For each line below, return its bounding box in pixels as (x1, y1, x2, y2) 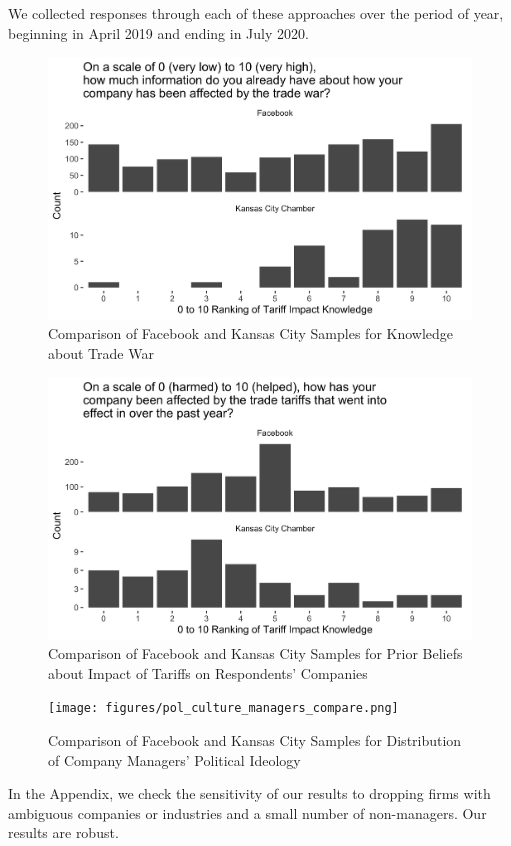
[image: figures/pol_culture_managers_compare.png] (48, 701, 399, 716)
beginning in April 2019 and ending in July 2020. (8, 22, 309, 43)
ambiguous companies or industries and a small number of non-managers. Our (8, 802, 487, 823)
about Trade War (48, 342, 154, 363)
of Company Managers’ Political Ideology (48, 749, 301, 770)
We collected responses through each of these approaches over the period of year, (8, 3, 504, 23)
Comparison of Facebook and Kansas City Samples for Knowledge (48, 323, 454, 344)
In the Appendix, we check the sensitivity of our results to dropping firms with (8, 783, 491, 804)
